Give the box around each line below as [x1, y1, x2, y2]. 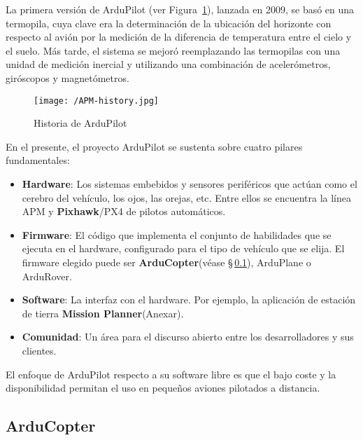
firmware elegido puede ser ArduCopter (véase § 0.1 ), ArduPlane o [22, 254, 311, 269]
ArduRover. [22, 268, 72, 283]
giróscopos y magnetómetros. [6, 70, 129, 85]
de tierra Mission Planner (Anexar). [22, 305, 184, 320]
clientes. [22, 343, 57, 357]
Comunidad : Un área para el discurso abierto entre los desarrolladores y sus [22, 329, 354, 344]
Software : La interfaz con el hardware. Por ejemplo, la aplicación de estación [22, 292, 356, 307]
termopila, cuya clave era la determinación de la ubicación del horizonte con [6, 15, 332, 30]
